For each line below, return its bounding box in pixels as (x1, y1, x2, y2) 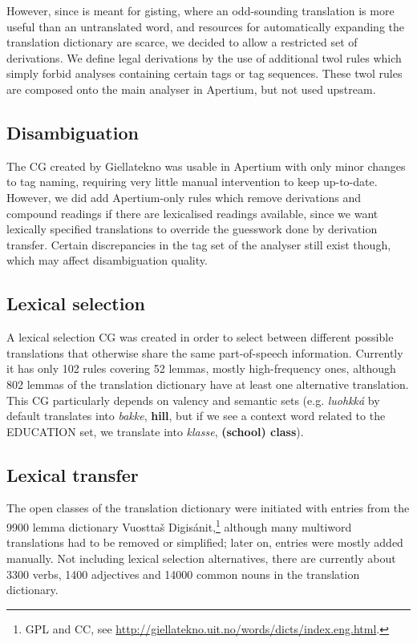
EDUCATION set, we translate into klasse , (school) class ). (6, 423, 304, 439)
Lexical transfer (6, 462, 139, 487)
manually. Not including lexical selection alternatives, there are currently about (6, 549, 396, 566)
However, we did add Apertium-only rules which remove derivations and (6, 188, 362, 205)
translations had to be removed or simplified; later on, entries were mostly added (6, 534, 403, 551)
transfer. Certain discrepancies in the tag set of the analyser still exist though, (6, 236, 391, 253)
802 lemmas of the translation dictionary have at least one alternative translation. (6, 375, 409, 392)
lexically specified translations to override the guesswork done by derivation (6, 220, 378, 237)
